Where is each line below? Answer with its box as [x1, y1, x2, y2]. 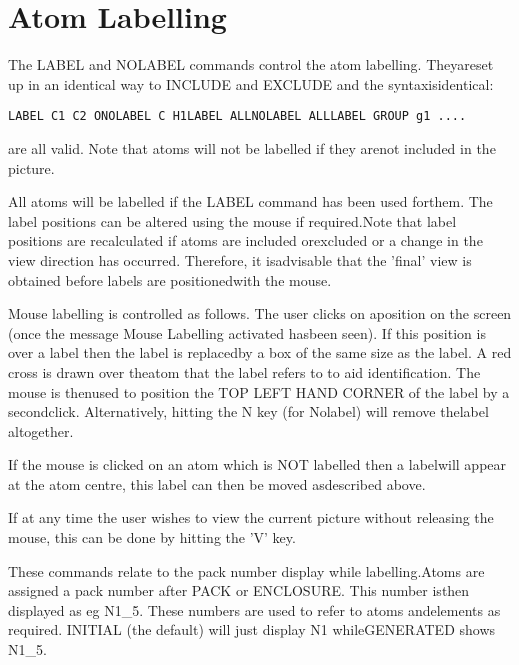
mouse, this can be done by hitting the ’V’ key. [8, 527, 296, 548]
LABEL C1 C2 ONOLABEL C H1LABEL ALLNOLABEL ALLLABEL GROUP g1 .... [8, 109, 467, 124]
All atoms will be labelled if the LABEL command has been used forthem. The [8, 191, 493, 212]
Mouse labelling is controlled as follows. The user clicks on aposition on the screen [8, 303, 512, 324]
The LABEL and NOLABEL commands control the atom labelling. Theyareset [8, 54, 494, 75]
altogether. [8, 420, 74, 441]
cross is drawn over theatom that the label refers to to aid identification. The [8, 361, 481, 382]
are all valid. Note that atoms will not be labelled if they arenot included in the [8, 137, 496, 158]
